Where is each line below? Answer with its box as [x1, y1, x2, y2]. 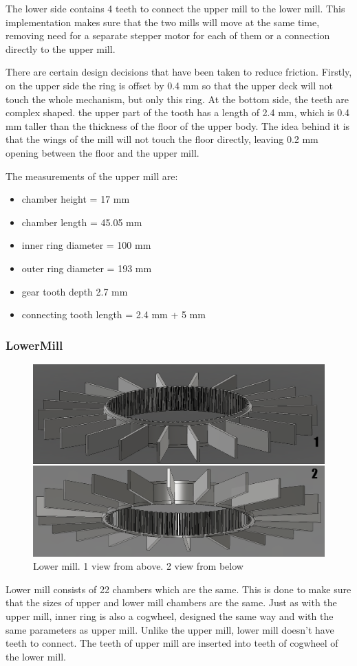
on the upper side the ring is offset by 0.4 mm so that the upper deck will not [6, 78, 334, 92]
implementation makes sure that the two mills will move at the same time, [6, 14, 320, 29]
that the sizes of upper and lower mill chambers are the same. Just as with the [6, 595, 337, 610]
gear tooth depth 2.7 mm [21, 284, 128, 298]
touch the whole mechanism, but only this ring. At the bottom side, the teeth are [6, 91, 349, 106]
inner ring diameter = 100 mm [21, 238, 151, 252]
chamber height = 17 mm [21, 192, 130, 206]
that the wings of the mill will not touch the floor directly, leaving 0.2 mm [6, 132, 318, 146]
